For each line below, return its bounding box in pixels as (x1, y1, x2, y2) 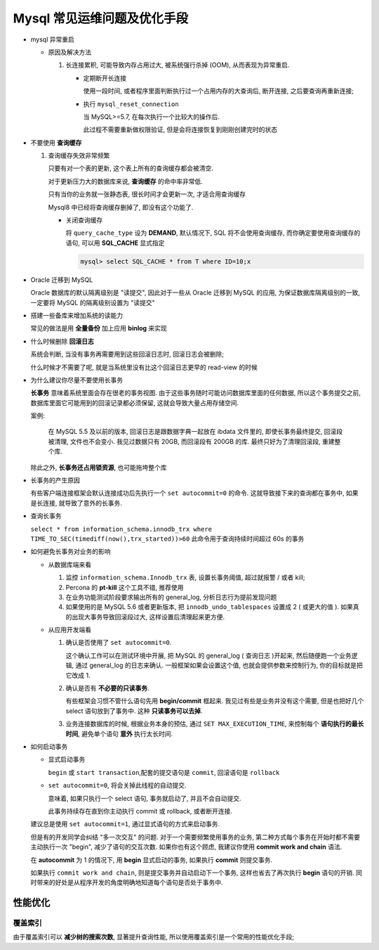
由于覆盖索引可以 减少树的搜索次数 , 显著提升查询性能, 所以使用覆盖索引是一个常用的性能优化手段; (13, 932, 295, 942)
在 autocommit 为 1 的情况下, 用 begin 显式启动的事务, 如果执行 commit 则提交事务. (30, 855, 273, 864)
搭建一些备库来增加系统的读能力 (30, 311, 123, 319)
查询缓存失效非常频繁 (48, 151, 110, 160)
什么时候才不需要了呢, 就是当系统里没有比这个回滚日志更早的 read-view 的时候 (30, 363, 258, 371)
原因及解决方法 (48, 48, 91, 56)
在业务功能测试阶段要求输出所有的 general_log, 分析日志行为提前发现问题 (65, 593, 277, 601)
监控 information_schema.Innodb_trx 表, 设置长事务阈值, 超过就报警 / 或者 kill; (65, 573, 305, 582)
